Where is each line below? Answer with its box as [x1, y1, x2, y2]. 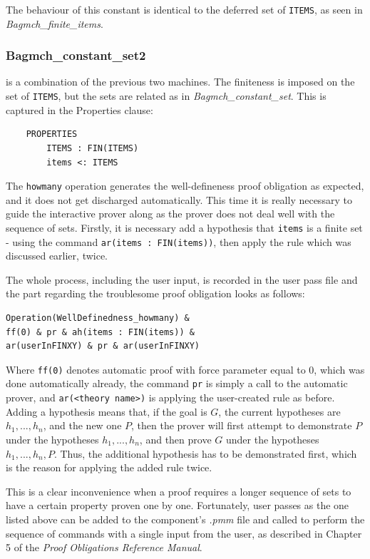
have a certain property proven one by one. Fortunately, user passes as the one [6, 498, 349, 513]
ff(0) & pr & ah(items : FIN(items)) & [6, 327, 195, 337]
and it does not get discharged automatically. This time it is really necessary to [6, 192, 352, 207]
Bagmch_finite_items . [6, 16, 103, 31]
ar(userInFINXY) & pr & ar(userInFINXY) [6, 341, 200, 352]
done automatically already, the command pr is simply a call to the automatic [6, 376, 348, 391]
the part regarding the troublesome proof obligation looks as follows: [6, 286, 305, 301]
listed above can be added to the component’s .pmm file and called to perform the [6, 511, 365, 526]
